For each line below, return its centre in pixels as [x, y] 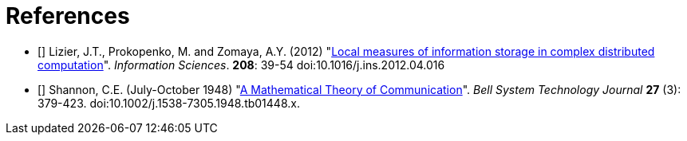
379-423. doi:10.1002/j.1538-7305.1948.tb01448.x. [169, 103]
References [68, 16]
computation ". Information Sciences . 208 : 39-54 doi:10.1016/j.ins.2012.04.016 [241, 65]
